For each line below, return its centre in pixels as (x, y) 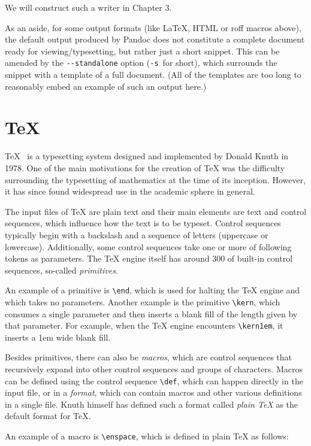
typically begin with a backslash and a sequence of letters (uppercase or (137, 234)
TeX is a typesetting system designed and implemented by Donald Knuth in (147, 156)
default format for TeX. (48, 416)
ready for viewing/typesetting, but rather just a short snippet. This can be (142, 51)
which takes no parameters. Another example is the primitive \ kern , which (143, 301)
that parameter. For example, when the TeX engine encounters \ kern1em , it (144, 325)
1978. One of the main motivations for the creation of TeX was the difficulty (145, 167)
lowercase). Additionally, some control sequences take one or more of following (148, 246)
